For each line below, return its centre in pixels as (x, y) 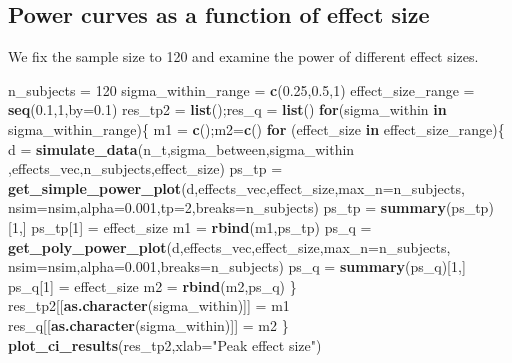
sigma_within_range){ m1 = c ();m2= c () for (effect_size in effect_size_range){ (256, 128)
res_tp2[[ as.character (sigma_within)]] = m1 (149, 305)
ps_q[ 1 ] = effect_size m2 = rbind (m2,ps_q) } (152, 285)
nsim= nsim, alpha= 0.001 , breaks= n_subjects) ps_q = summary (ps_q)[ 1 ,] (237, 266)
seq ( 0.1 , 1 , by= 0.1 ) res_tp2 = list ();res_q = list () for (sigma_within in (227, 109)
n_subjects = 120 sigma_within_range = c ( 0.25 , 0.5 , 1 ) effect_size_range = (241, 89)
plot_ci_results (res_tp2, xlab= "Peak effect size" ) (165, 344)
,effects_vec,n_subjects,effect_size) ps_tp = (145, 168)
